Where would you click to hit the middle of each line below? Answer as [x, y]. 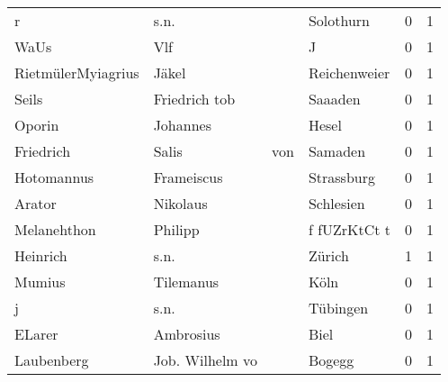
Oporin [37, 125]
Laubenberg [52, 360]
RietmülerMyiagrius [77, 73]
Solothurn [339, 20]
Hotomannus [54, 177]
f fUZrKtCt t [349, 229]
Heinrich [41, 255]
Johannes [182, 125]
